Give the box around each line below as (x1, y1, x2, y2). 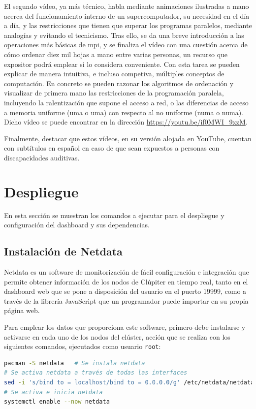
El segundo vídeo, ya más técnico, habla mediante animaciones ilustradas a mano (4, 1, 249, 11)
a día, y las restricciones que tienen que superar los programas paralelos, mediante (4, 20, 252, 31)
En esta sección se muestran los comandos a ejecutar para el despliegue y (4, 210, 224, 220)
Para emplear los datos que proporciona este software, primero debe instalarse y (4, 321, 246, 332)
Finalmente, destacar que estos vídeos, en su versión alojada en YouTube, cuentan (4, 133, 252, 143)
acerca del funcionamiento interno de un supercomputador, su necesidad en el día (4, 10, 250, 21)
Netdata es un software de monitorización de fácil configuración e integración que (4, 267, 249, 277)
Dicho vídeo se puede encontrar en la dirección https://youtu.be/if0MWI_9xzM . (4, 117, 248, 127)
